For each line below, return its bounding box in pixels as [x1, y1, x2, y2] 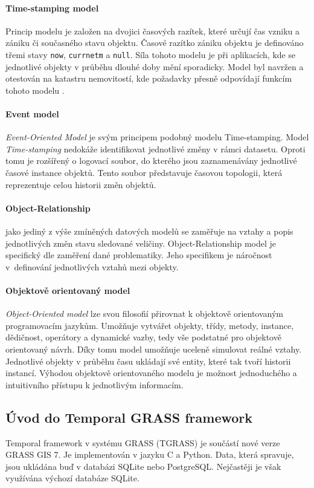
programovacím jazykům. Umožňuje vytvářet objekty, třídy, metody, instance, [5, 319, 294, 331]
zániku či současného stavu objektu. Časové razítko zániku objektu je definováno [5, 36, 304, 49]
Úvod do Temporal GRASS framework [5, 408, 253, 426]
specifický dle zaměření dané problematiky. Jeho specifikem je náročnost [5, 249, 272, 261]
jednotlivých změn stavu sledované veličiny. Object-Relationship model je [5, 236, 277, 249]
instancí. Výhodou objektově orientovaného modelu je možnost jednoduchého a [5, 366, 297, 379]
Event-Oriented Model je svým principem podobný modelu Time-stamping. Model [5, 131, 309, 143]
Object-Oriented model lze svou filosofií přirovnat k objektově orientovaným [5, 307, 284, 320]
